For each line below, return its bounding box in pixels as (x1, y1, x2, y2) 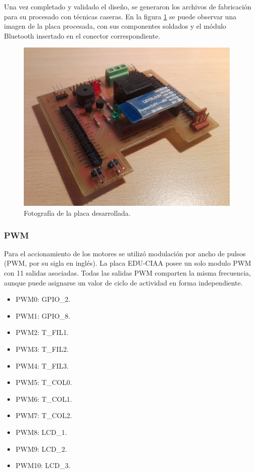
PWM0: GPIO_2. (15, 294, 70, 304)
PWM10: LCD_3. (15, 460, 71, 471)
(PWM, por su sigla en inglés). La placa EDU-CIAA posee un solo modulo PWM (4, 258, 252, 268)
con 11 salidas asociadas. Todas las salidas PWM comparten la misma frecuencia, (4, 267, 251, 278)
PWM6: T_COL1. (15, 393, 72, 404)
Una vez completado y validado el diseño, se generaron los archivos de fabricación (4, 1, 252, 11)
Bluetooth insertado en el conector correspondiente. (4, 30, 160, 41)
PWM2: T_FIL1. (15, 327, 69, 337)
